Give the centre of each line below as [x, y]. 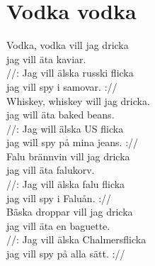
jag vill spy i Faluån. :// [59, 198]
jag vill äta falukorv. [51, 170]
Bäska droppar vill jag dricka [70, 212]
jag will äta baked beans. [61, 115]
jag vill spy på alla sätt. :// [66, 254]
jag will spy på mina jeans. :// [73, 142]
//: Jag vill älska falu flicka [66, 184]
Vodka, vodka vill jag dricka [68, 45]
